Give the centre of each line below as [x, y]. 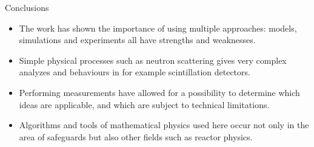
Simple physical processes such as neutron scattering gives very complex [153, 60]
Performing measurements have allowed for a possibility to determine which [159, 92]
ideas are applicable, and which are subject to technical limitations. [144, 104]
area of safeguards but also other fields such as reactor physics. [136, 136]
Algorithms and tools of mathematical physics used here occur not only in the [164, 125]
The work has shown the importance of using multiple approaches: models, [158, 28]
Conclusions [27, 7]
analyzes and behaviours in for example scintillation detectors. [135, 72]
